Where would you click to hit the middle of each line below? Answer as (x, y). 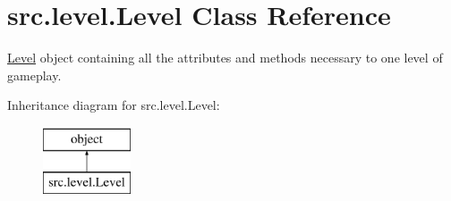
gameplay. (34, 75)
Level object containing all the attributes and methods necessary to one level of (225, 58)
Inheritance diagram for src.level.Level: (114, 105)
